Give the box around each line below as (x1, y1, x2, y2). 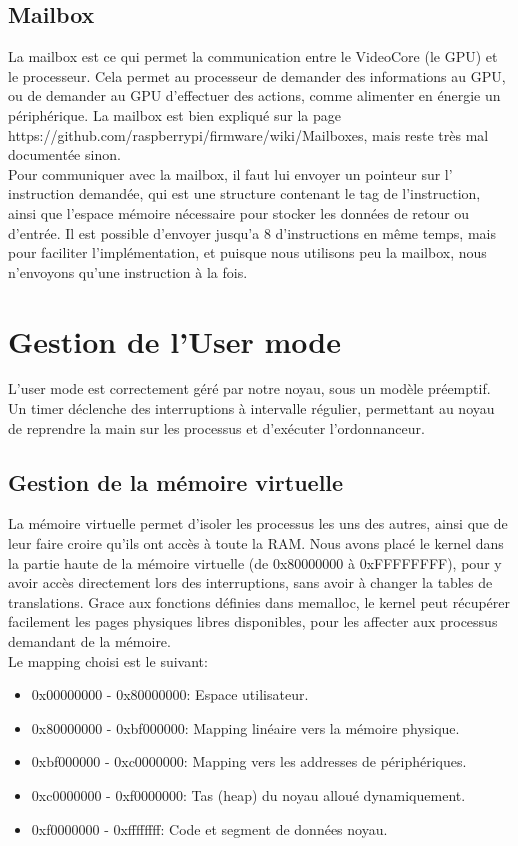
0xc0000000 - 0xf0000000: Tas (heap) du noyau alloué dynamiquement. (31, 784, 466, 805)
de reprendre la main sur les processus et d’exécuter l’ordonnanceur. (8, 417, 425, 438)
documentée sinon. (8, 144, 121, 165)
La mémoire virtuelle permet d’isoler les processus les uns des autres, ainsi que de (8, 513, 508, 534)
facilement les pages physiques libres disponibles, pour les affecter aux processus (8, 611, 498, 632)
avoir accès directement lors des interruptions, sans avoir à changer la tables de (8, 572, 493, 593)
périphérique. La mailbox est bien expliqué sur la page (8, 104, 341, 125)
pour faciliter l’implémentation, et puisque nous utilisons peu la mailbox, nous (8, 242, 487, 263)
